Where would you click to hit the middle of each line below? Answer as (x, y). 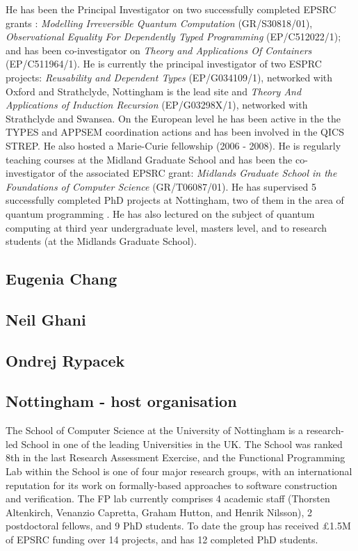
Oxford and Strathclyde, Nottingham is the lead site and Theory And (154, 91)
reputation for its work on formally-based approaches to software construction (172, 485)
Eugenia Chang (62, 279)
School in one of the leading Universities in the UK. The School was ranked (182, 444)
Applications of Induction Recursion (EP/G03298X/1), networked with (157, 105)
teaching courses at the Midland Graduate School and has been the (149, 159)
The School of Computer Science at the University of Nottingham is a (154, 430)
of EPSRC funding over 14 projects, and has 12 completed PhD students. (162, 539)
